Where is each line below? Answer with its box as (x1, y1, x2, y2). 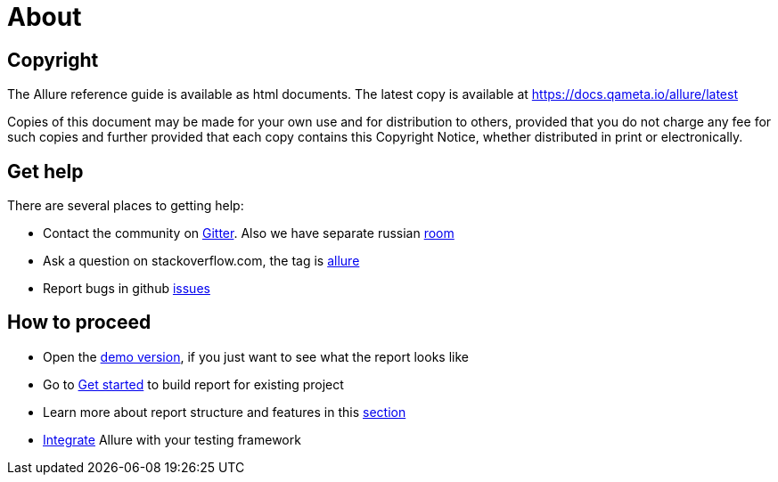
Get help (7, 159, 84, 183)
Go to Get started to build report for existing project (43, 376, 344, 392)
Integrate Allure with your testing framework (43, 431, 301, 447)
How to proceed (7, 311, 152, 334)
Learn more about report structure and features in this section (43, 404, 406, 420)
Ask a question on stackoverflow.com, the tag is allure (43, 253, 360, 269)
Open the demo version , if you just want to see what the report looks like (43, 348, 469, 364)
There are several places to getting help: (7, 198, 244, 214)
